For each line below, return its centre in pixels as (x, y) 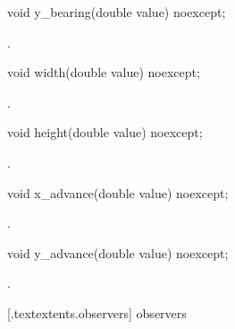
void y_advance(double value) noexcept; (118, 252)
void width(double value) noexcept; (104, 72)
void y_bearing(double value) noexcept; (117, 12)
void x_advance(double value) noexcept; (118, 192)
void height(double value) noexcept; (105, 132)
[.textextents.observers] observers (97, 312)
